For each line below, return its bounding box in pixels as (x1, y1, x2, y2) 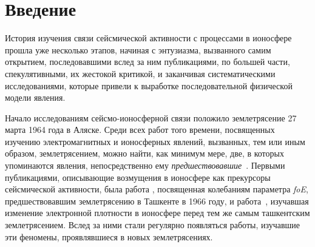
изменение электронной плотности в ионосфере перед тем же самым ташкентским (5, 206, 310, 219)
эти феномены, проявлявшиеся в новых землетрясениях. (5, 230, 213, 243)
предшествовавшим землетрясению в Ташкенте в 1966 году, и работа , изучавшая (5, 194, 309, 207)
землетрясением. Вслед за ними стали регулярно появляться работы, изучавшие (5, 218, 300, 231)
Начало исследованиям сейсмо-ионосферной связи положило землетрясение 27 (5, 111, 297, 124)
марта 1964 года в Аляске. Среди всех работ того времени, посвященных (5, 123, 275, 136)
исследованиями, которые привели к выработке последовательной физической (5, 79, 293, 92)
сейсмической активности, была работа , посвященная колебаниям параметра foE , (5, 183, 308, 195)
